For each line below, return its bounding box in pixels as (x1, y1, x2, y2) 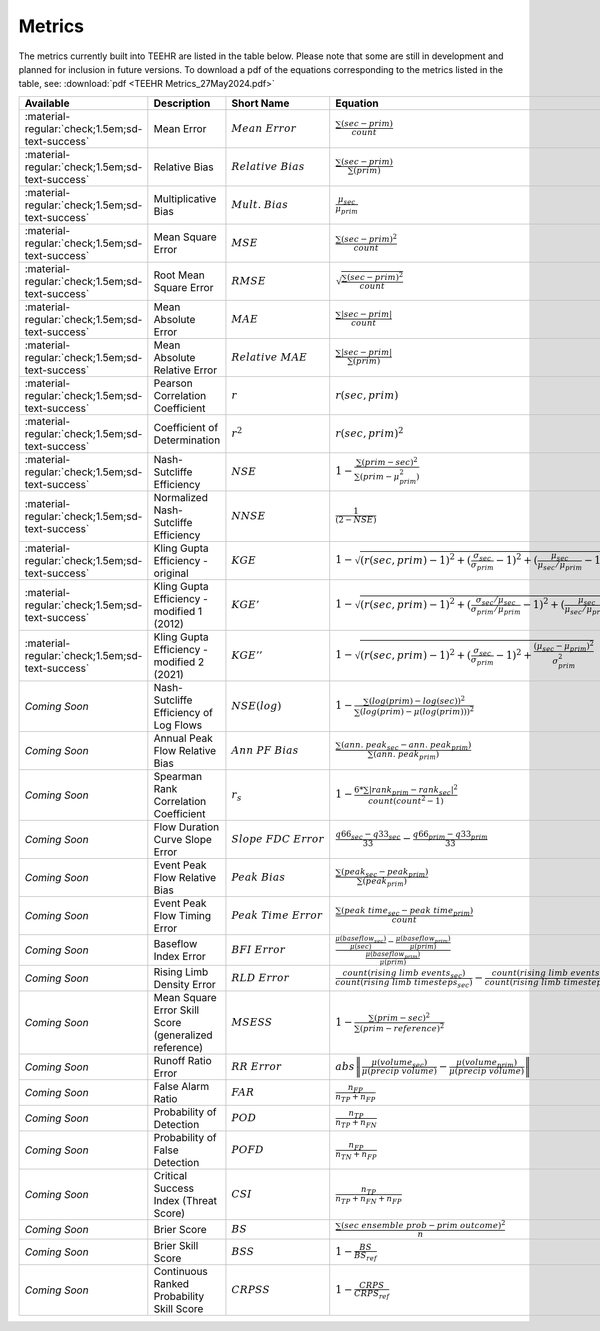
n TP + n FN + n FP (335, 1193, 402, 1205)
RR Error (231, 1060, 282, 1074)
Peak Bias (231, 870, 286, 884)
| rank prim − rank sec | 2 (368, 782, 459, 797)
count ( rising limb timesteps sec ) (335, 976, 473, 989)
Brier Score (153, 1223, 207, 1237)
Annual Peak (153, 731, 214, 745)
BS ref (353, 1250, 377, 1262)
